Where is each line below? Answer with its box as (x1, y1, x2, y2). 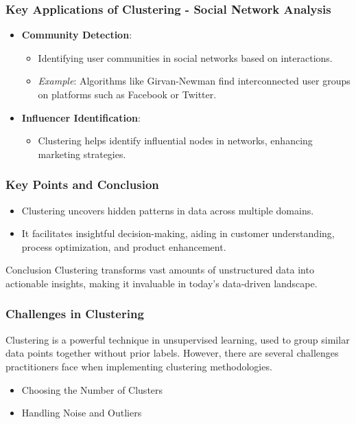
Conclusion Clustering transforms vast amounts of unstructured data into (5, 263, 314, 277)
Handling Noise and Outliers (21, 405, 142, 420)
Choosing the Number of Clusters (21, 382, 163, 397)
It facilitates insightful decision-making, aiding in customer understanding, (21, 226, 335, 241)
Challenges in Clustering (5, 305, 144, 322)
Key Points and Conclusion (5, 176, 159, 193)
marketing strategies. (38, 146, 126, 161)
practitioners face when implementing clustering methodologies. (5, 359, 272, 373)
